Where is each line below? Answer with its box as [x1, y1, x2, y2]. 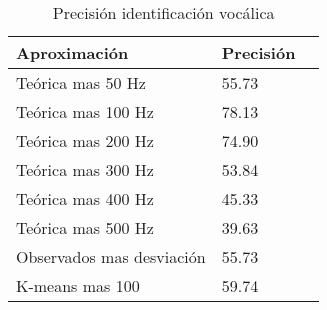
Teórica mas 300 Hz [16, 158, 154, 181]
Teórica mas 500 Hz [16, 216, 154, 239]
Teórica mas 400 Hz [16, 187, 154, 210]
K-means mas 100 [16, 274, 140, 297]
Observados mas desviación [16, 245, 206, 268]
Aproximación [16, 41, 129, 64]
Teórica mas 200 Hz [16, 129, 154, 152]
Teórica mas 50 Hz [16, 71, 146, 94]
